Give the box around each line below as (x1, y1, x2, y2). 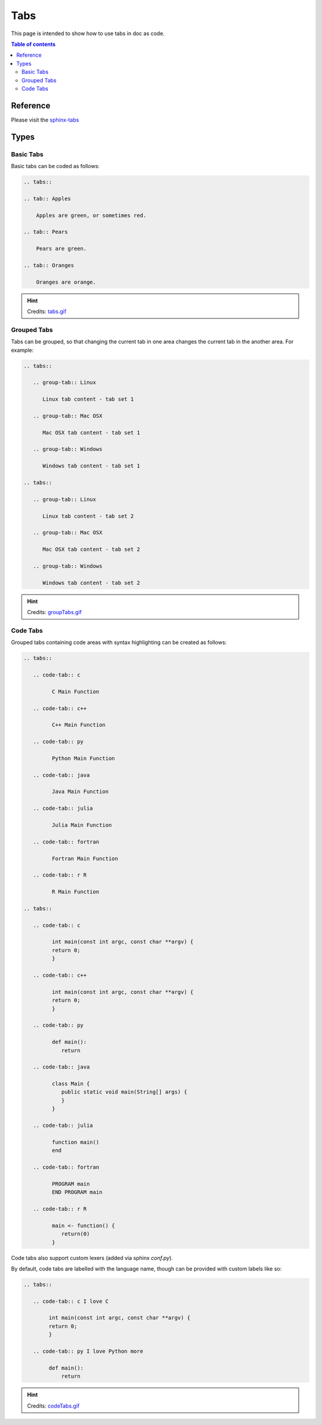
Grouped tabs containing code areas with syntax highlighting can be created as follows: (11, 639, 227, 646)
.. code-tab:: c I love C (33, 1297, 109, 1305)
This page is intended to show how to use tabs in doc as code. (11, 30, 165, 37)
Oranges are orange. (36, 278, 97, 286)
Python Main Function (51, 755, 116, 761)
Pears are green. (36, 245, 87, 252)
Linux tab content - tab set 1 (42, 396, 134, 402)
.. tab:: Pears (23, 228, 68, 236)
